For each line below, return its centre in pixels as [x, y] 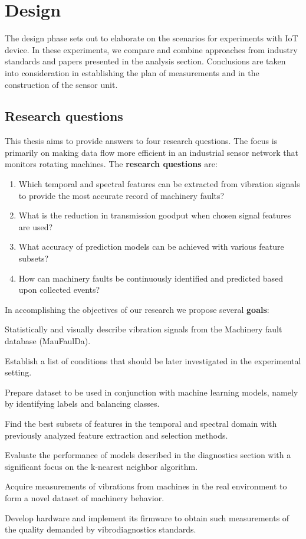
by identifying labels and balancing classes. [82, 404]
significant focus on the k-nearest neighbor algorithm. [101, 466]
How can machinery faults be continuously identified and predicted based [151, 278]
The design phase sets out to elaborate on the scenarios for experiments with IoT [152, 38]
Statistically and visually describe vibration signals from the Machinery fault [144, 329]
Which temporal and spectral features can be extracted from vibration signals [159, 184]
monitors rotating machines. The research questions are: [111, 164]
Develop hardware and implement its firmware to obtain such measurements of [147, 517]
